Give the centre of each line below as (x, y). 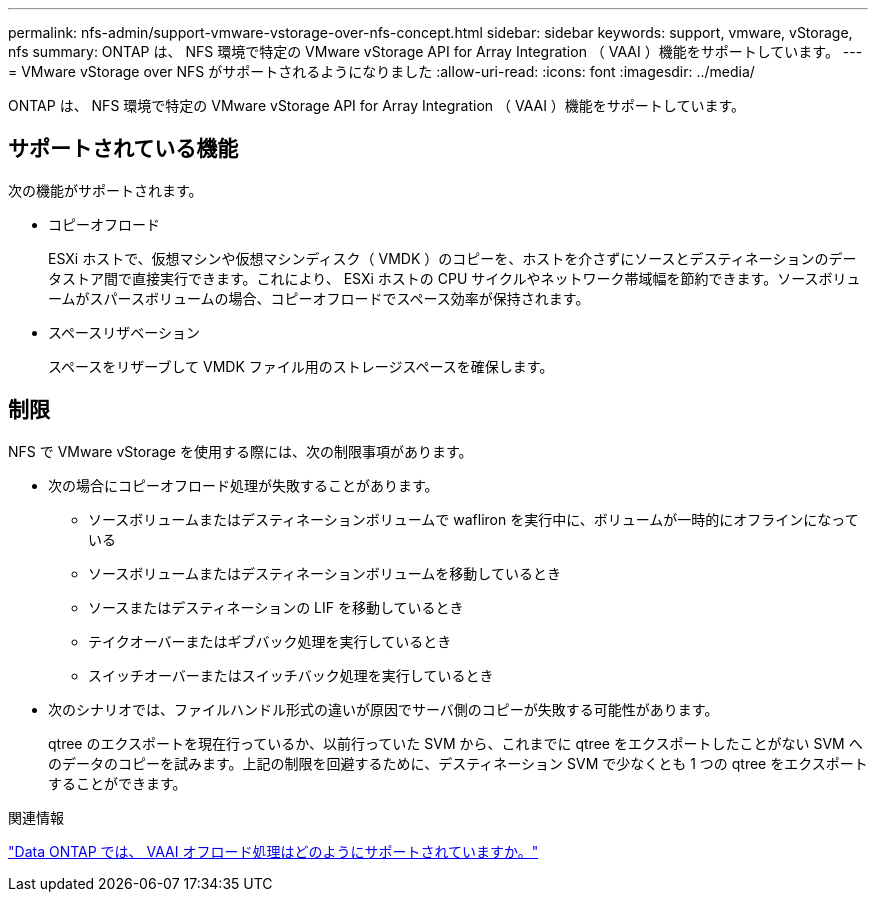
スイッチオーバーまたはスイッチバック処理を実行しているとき (291, 675)
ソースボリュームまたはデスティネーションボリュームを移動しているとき (324, 573)
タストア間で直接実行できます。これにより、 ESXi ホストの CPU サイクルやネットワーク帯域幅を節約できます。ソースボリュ (454, 278)
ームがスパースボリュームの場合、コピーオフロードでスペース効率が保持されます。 (319, 298)
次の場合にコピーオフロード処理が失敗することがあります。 (243, 485)
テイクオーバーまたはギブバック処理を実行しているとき (270, 641)
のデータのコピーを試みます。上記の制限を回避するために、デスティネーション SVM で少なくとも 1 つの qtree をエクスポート (458, 763)
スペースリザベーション (124, 332)
